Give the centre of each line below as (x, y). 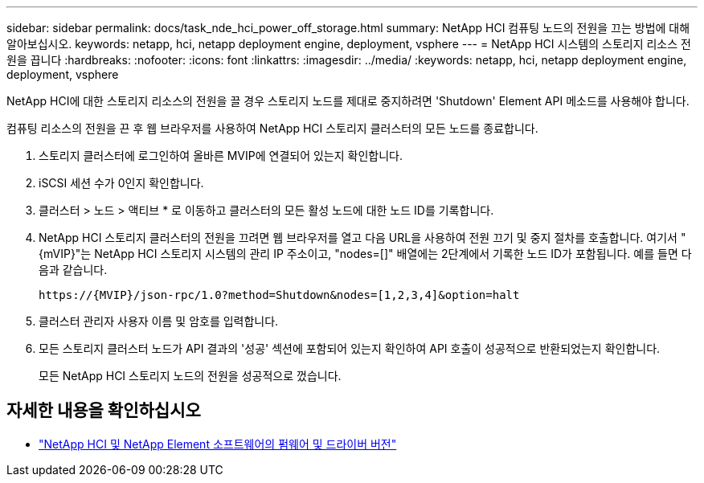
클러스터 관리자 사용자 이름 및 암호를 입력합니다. (159, 321)
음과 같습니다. (73, 270)
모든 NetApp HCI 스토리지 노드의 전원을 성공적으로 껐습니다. (190, 376)
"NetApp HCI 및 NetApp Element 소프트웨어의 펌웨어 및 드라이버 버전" (218, 444)
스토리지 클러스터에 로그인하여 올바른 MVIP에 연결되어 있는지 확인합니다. (221, 156)
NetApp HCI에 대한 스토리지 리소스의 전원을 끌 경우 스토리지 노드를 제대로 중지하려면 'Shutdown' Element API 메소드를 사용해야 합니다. (348, 101)
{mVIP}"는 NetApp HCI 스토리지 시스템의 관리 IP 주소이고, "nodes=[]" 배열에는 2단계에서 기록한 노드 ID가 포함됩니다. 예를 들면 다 (365, 254)
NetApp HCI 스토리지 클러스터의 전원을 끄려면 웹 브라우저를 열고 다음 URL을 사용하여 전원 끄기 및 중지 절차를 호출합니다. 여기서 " (362, 237)
